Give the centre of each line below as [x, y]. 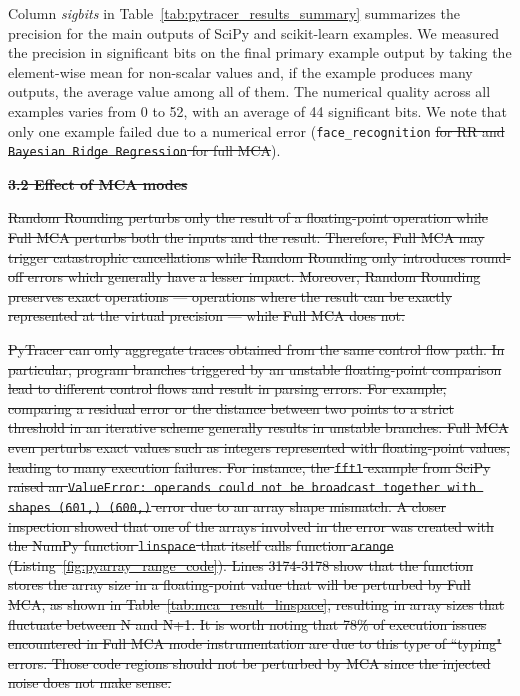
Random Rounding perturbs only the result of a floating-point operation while [248, 217]
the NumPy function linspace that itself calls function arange [201, 545]
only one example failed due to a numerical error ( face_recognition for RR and [256, 130]
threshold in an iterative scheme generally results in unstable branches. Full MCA [258, 427]
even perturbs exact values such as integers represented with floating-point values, [259, 447]
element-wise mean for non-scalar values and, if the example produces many [240, 71]
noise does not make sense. [90, 682]
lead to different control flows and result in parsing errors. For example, [227, 388]
